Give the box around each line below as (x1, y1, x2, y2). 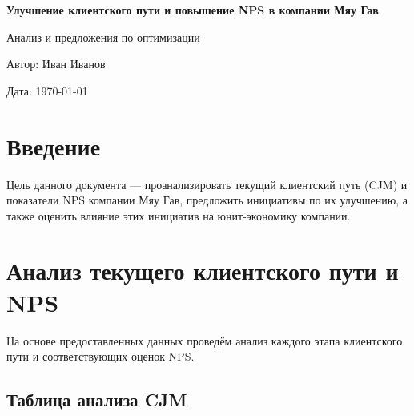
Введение (6, 129, 101, 162)
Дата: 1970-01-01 (6, 82, 88, 99)
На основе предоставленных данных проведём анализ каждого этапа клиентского (6, 332, 403, 349)
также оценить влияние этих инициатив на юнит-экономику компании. (6, 207, 351, 224)
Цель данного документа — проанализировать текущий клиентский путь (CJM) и (6, 176, 408, 192)
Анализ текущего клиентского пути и (6, 254, 399, 287)
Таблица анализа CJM (6, 387, 187, 412)
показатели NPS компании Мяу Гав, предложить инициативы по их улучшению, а (6, 192, 408, 208)
